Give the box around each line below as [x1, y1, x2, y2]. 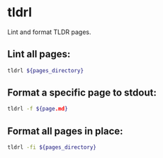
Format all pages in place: [7, 125, 123, 137]
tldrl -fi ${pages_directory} [7, 144, 97, 151]
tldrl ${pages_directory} [7, 67, 84, 74]
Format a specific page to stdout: [7, 86, 157, 99]
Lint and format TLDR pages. [7, 28, 91, 36]
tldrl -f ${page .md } [7, 106, 69, 113]
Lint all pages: [7, 48, 71, 60]
